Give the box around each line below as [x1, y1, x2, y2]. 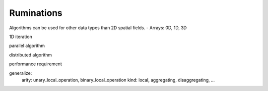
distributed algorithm [9, 52, 52, 58]
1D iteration [9, 34, 32, 40]
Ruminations [9, 7, 63, 18]
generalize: [9, 70, 32, 76]
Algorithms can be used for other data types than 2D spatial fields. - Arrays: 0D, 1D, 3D [9, 25, 187, 31]
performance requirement [9, 61, 62, 67]
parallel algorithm [9, 43, 45, 49]
